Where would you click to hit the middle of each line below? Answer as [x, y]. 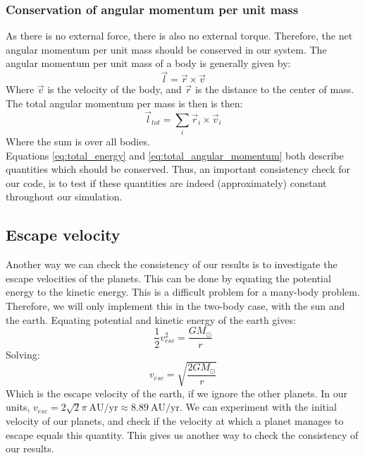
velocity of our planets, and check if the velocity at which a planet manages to [175, 420]
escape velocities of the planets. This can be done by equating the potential [168, 278]
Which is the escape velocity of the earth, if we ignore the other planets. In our [177, 393]
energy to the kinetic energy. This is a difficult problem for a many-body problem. [183, 292]
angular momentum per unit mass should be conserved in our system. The [166, 49]
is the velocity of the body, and [115, 89]
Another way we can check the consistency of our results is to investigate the [172, 264]
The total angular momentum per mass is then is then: [124, 103]
